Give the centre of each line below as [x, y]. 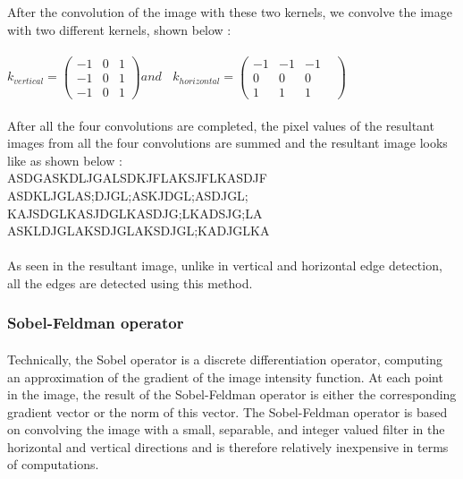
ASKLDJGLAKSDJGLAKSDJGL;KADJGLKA [139, 231]
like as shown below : [65, 160]
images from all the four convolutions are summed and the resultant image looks [227, 143]
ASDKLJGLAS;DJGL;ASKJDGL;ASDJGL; [128, 195]
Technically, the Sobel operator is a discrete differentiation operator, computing [225, 359]
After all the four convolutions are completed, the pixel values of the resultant [221, 125]
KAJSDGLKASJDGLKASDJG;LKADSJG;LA [135, 213]
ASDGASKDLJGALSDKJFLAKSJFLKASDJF [137, 178]
